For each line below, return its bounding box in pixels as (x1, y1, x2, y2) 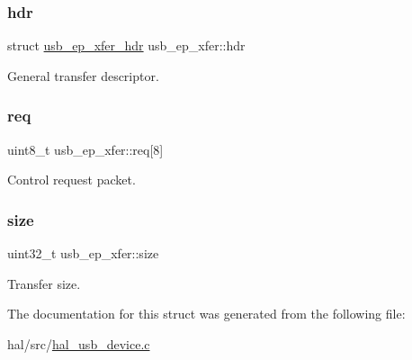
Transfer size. (7, 274, 81, 292)
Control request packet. (7, 170, 136, 189)
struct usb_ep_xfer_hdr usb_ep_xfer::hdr (7, 36, 246, 55)
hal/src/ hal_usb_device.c (7, 334, 150, 353)
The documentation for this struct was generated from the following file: (7, 304, 406, 323)
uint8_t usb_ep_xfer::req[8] (7, 139, 164, 158)
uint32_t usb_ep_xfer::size (7, 244, 159, 263)
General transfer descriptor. (7, 66, 159, 85)
